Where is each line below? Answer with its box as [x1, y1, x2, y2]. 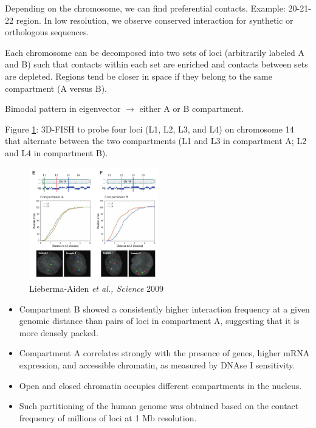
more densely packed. [19, 326, 98, 339]
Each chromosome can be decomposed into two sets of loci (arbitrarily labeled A [5, 46, 304, 58]
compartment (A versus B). [5, 81, 108, 94]
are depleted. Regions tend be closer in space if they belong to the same [5, 69, 272, 82]
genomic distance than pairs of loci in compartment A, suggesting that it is [19, 314, 300, 327]
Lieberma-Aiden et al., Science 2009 [29, 281, 164, 294]
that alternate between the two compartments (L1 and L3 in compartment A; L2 [5, 134, 307, 147]
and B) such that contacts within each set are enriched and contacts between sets [5, 58, 308, 71]
